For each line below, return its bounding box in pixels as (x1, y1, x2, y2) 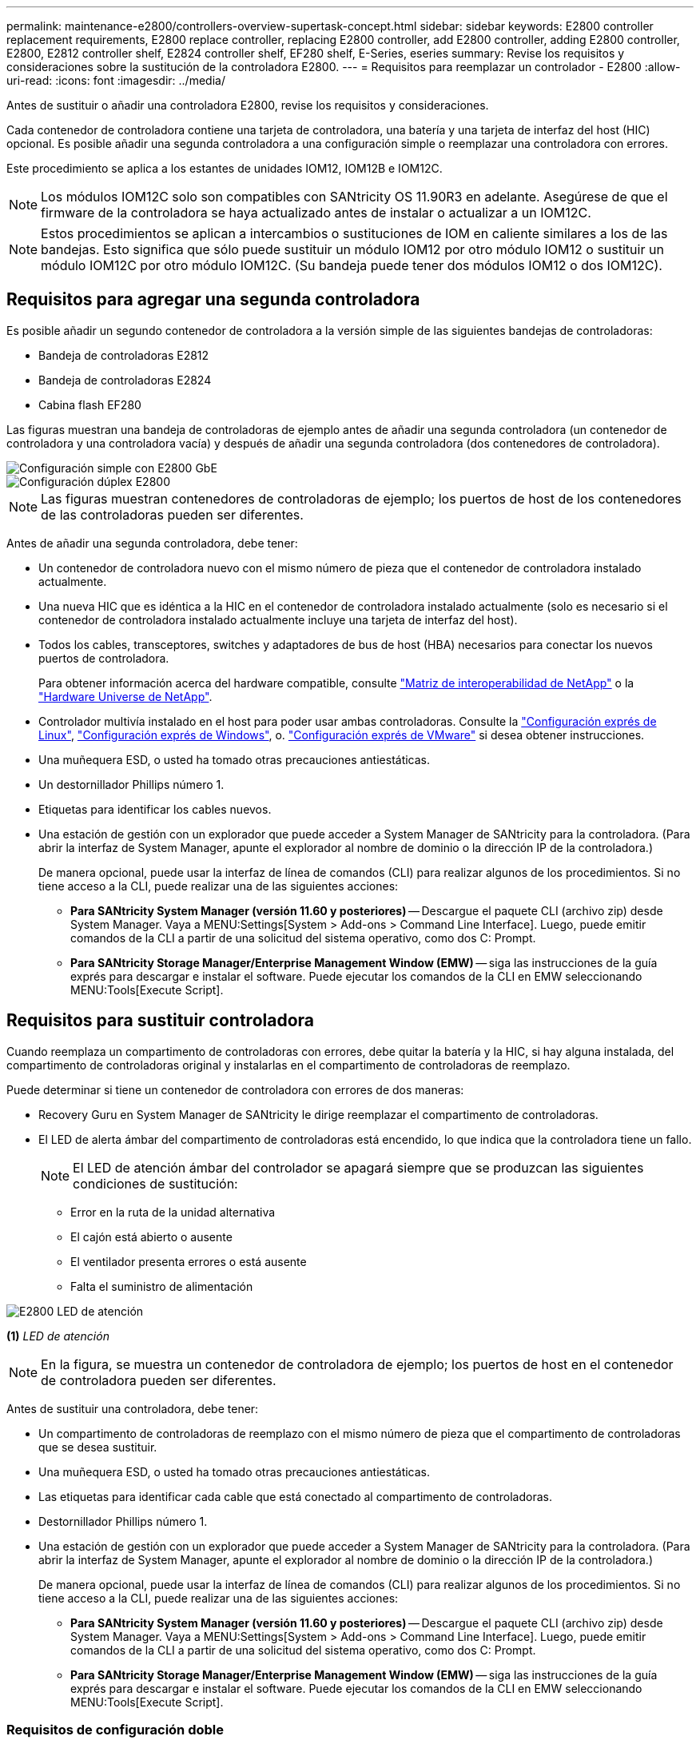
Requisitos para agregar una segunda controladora (6, 289, 420, 310)
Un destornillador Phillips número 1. (38, 777, 225, 791)
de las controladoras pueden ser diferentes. (41, 506, 304, 523)
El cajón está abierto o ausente (70, 1229, 233, 1244)
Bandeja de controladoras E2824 (38, 372, 212, 387)
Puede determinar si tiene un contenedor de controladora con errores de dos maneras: (6, 1082, 464, 1097)
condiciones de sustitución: (73, 1175, 238, 1192)
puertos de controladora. (38, 651, 169, 665)
